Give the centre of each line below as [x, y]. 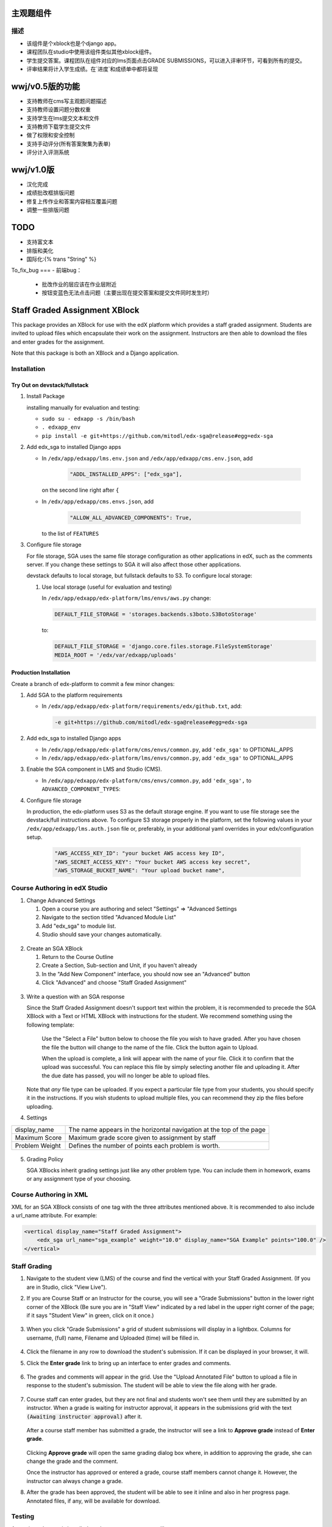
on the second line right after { [80, 490]
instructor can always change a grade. [75, 1481]
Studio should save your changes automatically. [102, 935]
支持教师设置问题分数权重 [58, 109]
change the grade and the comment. [72, 1461]
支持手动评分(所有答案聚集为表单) [69, 144]
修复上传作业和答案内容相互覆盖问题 [72, 201]
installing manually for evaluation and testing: [83, 407]
